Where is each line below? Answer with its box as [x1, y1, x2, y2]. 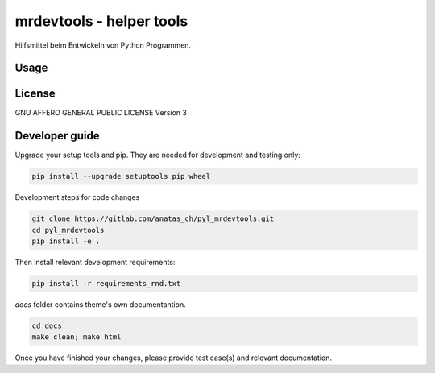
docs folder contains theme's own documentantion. [14, 300, 186, 309]
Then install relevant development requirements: [14, 258, 176, 267]
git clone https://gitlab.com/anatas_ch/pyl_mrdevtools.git [31, 214, 275, 223]
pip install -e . [31, 237, 101, 246]
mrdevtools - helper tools [14, 12, 188, 30]
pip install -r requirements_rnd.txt [31, 279, 181, 288]
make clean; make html [31, 333, 122, 342]
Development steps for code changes [14, 193, 140, 202]
